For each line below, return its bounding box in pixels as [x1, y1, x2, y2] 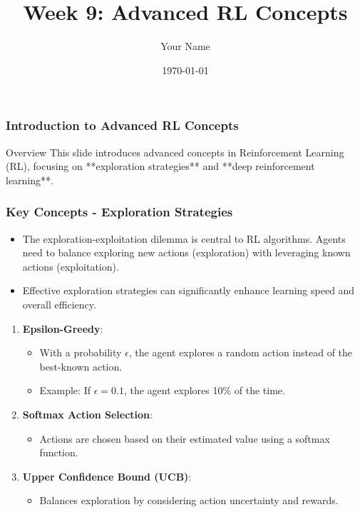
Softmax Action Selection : [22, 406, 153, 421]
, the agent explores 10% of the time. [123, 383, 285, 398]
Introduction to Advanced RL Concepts [6, 116, 239, 134]
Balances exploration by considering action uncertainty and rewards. [39, 493, 339, 508]
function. [39, 445, 78, 460]
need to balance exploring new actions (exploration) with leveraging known [22, 245, 351, 260]
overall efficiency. [22, 296, 96, 311]
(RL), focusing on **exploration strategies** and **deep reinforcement [6, 159, 315, 174]
